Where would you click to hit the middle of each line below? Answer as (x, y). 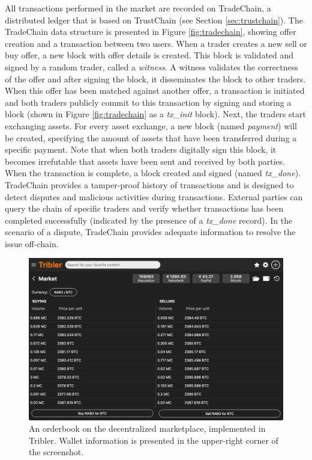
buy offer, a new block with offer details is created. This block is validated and (149, 55)
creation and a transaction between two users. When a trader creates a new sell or (156, 43)
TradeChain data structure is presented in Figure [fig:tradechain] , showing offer (151, 32)
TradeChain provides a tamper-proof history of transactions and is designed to (149, 184)
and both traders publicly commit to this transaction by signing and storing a (148, 102)
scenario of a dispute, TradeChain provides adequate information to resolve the (150, 232)
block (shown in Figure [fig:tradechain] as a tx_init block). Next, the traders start (155, 114)
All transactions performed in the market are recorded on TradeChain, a (138, 8)
